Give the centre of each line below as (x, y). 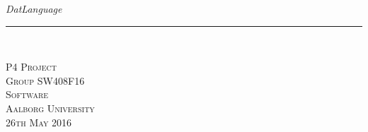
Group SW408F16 (45, 80)
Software (27, 94)
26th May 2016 (39, 122)
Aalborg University (50, 108)
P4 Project (31, 67)
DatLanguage (34, 8)
